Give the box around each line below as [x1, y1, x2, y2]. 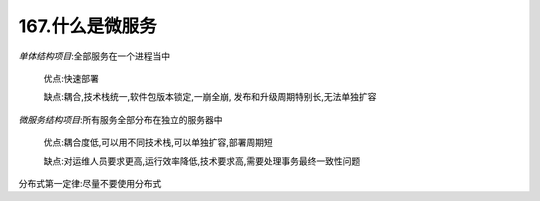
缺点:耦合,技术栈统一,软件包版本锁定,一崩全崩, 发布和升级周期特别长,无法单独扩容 [43, 91, 377, 103]
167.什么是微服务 [18, 15, 157, 37]
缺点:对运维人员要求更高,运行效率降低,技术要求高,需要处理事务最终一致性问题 [43, 155, 361, 167]
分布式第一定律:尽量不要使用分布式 [18, 177, 162, 189]
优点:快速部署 [43, 72, 100, 84]
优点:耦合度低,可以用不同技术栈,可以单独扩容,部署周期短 [43, 136, 274, 149]
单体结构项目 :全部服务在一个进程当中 [18, 50, 171, 62]
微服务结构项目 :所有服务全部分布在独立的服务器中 [18, 113, 224, 125]
